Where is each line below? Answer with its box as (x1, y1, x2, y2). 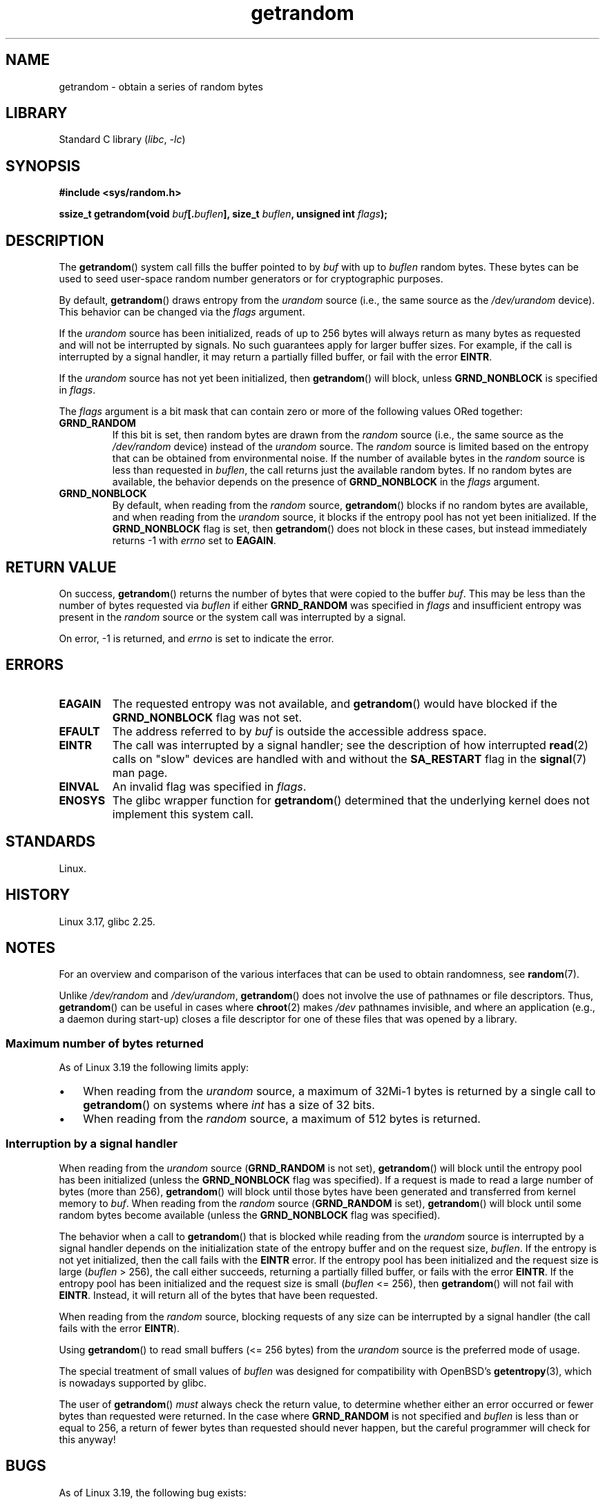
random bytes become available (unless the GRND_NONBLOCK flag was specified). (59, 1208, 441, 1221)
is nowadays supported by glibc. (59, 1376, 207, 1389)
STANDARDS (6, 833, 96, 851)
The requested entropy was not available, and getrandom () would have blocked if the (112, 696, 557, 711)
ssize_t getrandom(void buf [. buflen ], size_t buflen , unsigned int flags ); (59, 208, 387, 220)
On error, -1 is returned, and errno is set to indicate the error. (59, 632, 334, 644)
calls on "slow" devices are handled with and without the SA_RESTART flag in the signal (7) (112, 751, 587, 766)
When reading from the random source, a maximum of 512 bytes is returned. (83, 1112, 481, 1126)
